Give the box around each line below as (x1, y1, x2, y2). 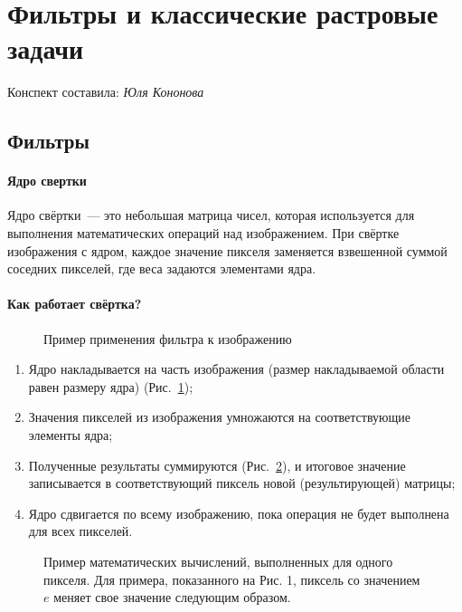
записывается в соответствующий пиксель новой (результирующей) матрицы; (28, 473, 456, 492)
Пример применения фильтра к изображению (43, 329, 292, 348)
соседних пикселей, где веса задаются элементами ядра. (7, 259, 316, 278)
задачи (7, 30, 84, 67)
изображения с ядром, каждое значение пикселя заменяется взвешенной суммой (7, 241, 448, 260)
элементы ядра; (28, 426, 113, 445)
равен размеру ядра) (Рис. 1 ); (28, 377, 193, 396)
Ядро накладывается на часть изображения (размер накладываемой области (28, 359, 445, 378)
